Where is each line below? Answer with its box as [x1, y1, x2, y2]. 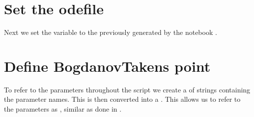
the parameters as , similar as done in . [4, 104, 122, 114]
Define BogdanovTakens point [4, 56, 211, 76]
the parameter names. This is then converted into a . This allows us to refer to [4, 94, 241, 104]
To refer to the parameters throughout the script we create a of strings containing [4, 84, 251, 94]
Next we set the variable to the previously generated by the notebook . [4, 27, 217, 37]
